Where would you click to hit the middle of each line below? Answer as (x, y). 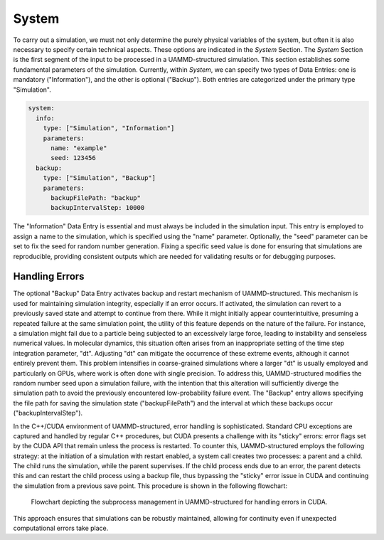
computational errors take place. (61, 528)
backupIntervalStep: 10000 (98, 208)
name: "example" (79, 148)
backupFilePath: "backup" (96, 198)
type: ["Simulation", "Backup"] (100, 178)
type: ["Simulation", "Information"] (109, 128)
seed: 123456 (73, 158)
